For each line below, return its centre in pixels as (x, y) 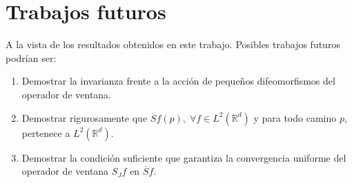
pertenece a (46, 132)
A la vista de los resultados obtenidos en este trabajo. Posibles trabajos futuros (173, 44)
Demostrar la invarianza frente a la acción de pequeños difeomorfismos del (178, 81)
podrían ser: (31, 57)
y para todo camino (295, 117)
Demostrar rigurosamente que (85, 117)
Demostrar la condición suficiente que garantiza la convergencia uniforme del (184, 157)
